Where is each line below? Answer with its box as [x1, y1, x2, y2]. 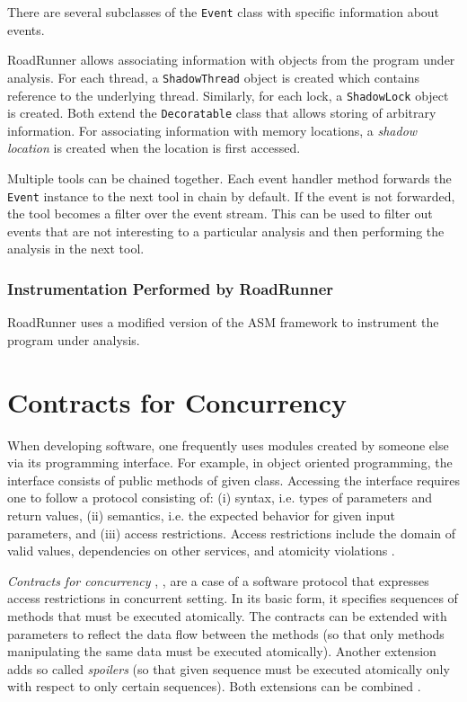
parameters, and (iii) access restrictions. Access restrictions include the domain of [7, 523, 456, 542]
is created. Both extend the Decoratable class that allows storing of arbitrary [7, 103, 436, 122]
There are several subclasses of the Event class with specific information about [7, 3, 440, 21]
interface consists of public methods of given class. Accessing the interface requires [7, 470, 461, 489]
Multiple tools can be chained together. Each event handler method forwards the [7, 169, 452, 187]
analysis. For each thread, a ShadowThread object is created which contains [7, 67, 420, 86]
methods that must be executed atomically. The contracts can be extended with [7, 606, 447, 625]
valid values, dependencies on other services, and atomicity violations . [7, 541, 395, 560]
